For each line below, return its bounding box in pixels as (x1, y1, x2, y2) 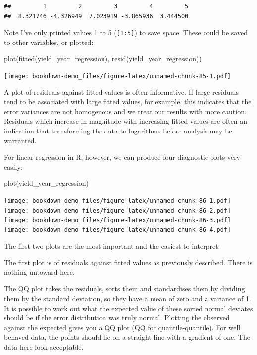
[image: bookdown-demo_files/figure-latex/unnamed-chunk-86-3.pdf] (4, 217, 231, 224)
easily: (4, 161, 23, 172)
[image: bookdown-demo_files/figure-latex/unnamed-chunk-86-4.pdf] (4, 226, 231, 233)
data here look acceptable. (4, 342, 84, 352)
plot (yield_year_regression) (4, 178, 89, 188)
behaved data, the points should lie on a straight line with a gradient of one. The (4, 332, 250, 342)
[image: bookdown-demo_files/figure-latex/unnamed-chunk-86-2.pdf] (4, 207, 231, 214)
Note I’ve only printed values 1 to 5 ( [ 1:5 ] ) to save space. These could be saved (4, 27, 248, 38)
